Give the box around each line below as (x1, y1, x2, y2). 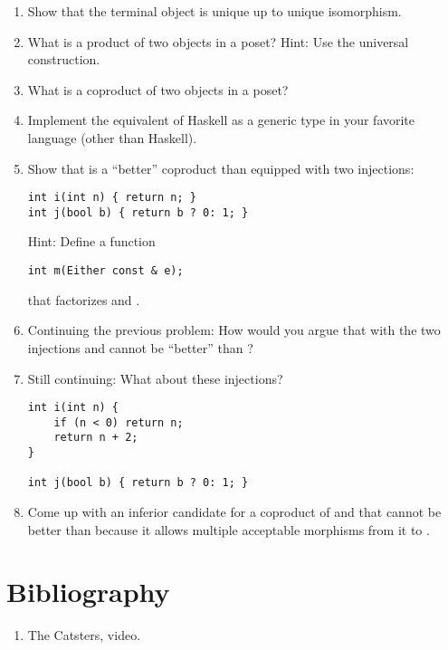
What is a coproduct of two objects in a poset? (27, 80, 289, 99)
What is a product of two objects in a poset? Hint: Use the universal (27, 32, 409, 51)
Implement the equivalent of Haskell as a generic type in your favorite (27, 110, 415, 129)
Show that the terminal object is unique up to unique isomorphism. (27, 2, 402, 20)
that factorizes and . (27, 290, 140, 309)
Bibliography (6, 573, 170, 610)
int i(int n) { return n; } (27, 191, 196, 205)
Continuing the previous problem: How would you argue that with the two (27, 320, 441, 339)
